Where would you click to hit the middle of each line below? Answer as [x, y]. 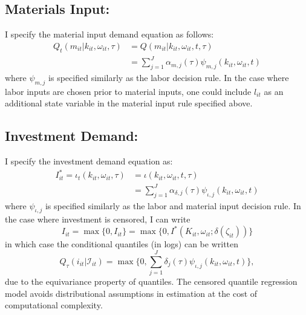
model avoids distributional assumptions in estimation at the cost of [131, 293]
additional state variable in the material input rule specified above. [129, 103]
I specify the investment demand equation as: [89, 161]
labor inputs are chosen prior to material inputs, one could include [128, 91]
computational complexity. [54, 305]
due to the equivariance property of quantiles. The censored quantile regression [151, 281]
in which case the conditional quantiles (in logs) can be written [122, 244]
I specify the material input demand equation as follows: [109, 34]
